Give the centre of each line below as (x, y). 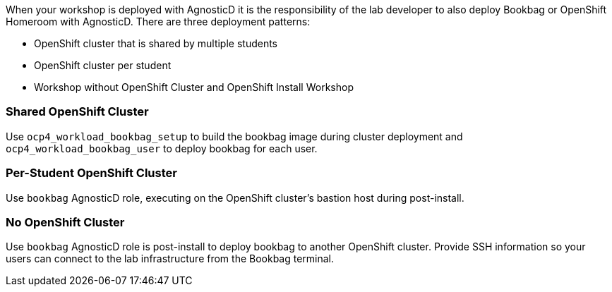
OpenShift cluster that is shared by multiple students (156, 43)
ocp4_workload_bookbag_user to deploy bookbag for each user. (162, 148)
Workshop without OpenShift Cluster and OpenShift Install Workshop (194, 87)
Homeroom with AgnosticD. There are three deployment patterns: (158, 22)
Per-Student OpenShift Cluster (91, 173)
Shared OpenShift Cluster (77, 112)
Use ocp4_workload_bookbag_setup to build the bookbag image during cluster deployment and (234, 136)
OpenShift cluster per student (103, 65)
